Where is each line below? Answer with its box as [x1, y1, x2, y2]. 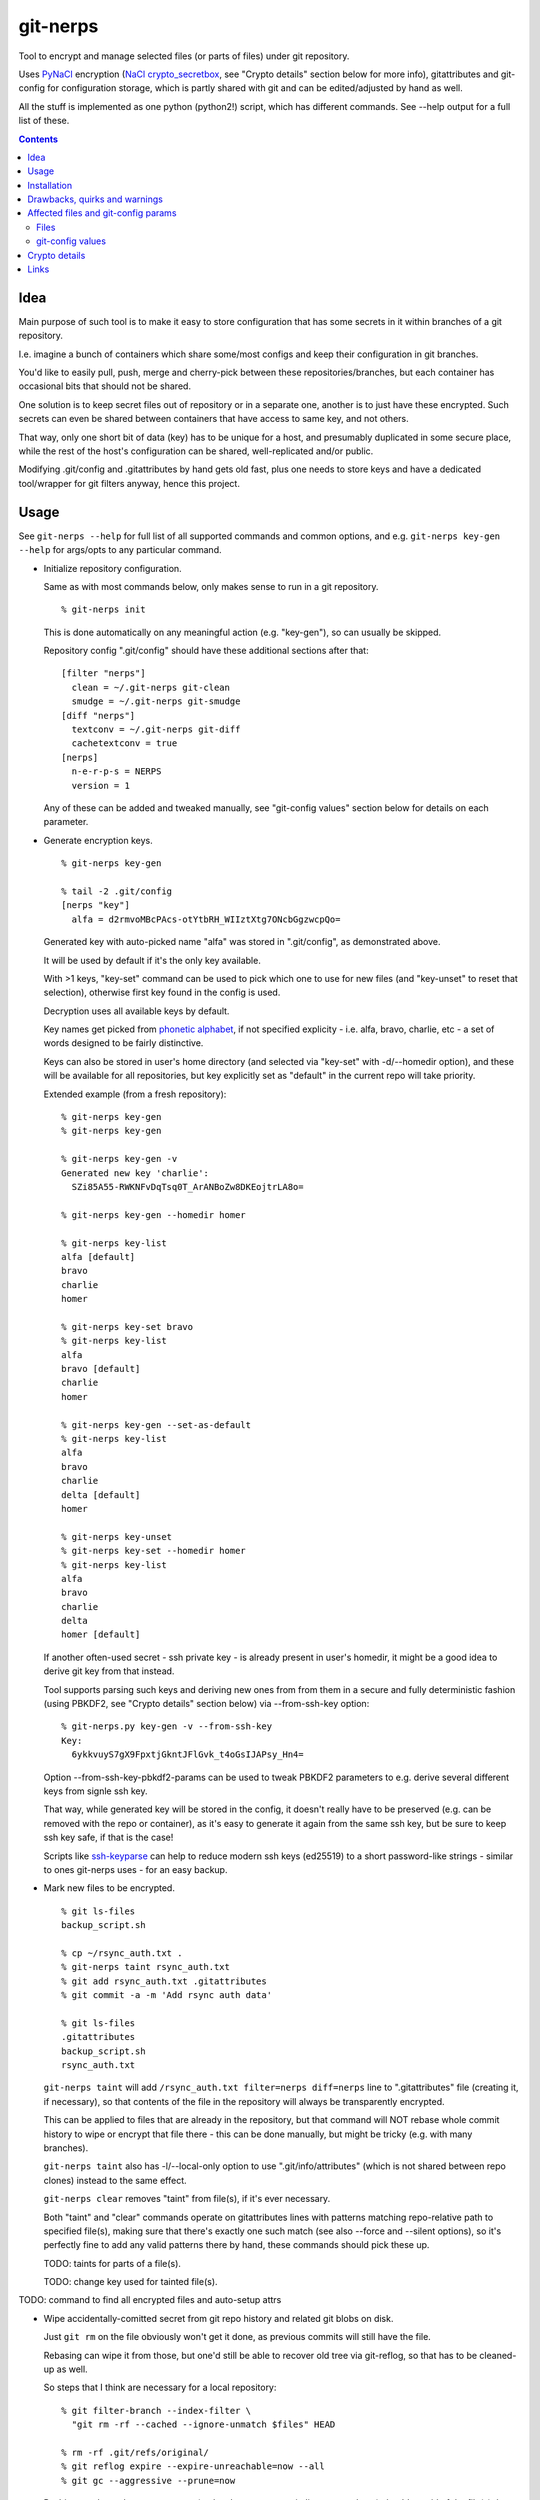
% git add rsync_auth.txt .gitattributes [61, 1975, 267, 1987]
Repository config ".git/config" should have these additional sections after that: [43, 645, 369, 657]
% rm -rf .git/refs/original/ [61, 2447, 210, 2458]
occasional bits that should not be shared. [18, 380, 192, 392]
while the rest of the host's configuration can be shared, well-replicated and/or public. [18, 445, 374, 457]
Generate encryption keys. [43, 834, 154, 846]
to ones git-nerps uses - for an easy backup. [43, 1863, 228, 1875]
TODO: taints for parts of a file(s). [43, 2257, 182, 2269]
